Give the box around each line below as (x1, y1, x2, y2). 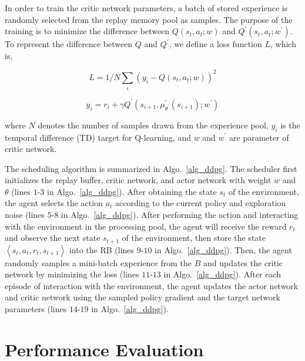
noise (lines (5, 208, 45, 221)
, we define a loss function (169, 38, 262, 50)
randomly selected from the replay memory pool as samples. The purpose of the (5, 13, 293, 25)
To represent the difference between (5, 38, 133, 50)
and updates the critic (203, 256, 283, 269)
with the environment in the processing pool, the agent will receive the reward (5, 220, 287, 232)
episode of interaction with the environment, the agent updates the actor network (5, 279, 299, 292)
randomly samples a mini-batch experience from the (5, 256, 192, 269)
